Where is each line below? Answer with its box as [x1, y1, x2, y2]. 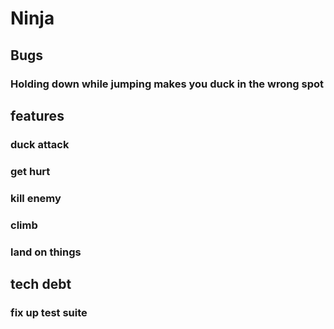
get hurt [10, 164, 51, 178]
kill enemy [10, 191, 62, 205]
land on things [10, 245, 82, 259]
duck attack [10, 137, 70, 151]
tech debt [10, 275, 72, 292]
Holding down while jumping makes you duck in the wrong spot [10, 77, 325, 91]
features [10, 107, 65, 124]
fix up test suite [10, 305, 88, 319]
